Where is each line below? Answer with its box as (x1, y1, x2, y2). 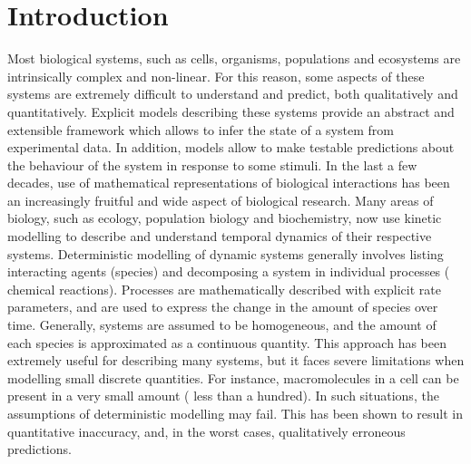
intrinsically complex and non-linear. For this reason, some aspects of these (7, 66, 425, 85)
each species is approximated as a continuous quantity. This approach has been (7, 333, 446, 352)
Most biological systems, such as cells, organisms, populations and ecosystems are (7, 49, 461, 68)
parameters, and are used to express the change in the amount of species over (7, 297, 438, 316)
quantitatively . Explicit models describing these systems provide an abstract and (7, 101, 455, 121)
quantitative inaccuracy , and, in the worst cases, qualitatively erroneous (7, 421, 406, 440)
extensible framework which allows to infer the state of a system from (7, 120, 394, 139)
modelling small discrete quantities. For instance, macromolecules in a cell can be (7, 368, 459, 387)
